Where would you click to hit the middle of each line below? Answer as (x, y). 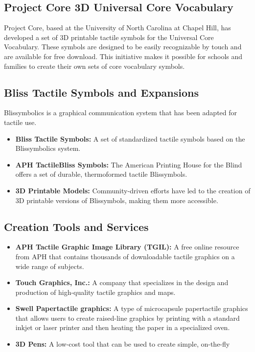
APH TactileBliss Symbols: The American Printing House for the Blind (129, 164)
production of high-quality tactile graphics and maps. (95, 292)
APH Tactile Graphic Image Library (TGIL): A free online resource (127, 247)
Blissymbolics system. (48, 148)
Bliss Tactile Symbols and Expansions (101, 92)
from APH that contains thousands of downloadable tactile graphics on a (125, 256)
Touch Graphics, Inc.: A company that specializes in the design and (122, 282)
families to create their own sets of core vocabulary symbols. (94, 66)
